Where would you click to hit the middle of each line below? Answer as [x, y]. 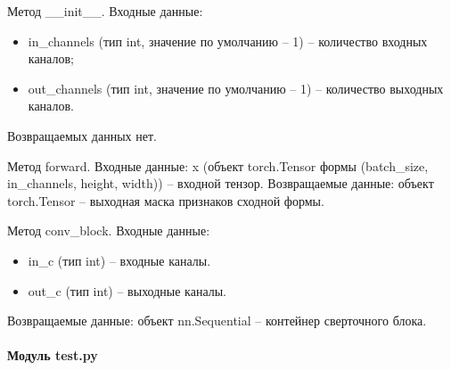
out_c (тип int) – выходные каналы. [127, 290]
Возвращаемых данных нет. [82, 135]
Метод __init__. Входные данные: [105, 11]
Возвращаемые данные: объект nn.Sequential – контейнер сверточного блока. [217, 321]
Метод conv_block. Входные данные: [109, 230]
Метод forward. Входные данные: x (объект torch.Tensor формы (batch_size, [218, 165]
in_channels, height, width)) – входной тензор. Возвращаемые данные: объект [221, 183]
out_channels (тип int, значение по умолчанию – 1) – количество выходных [236, 88]
